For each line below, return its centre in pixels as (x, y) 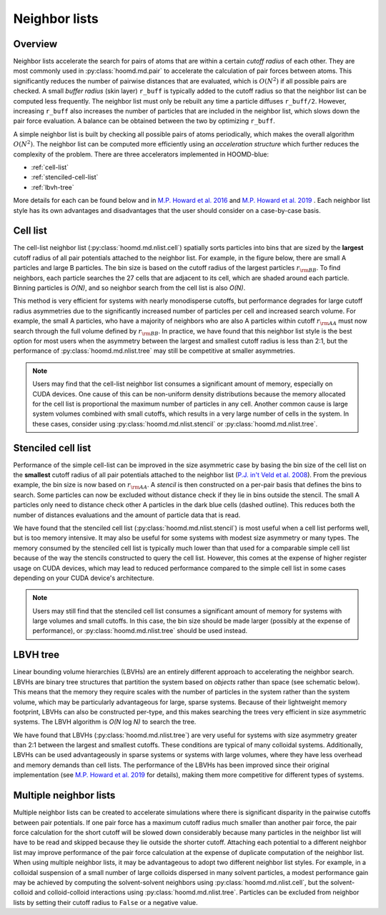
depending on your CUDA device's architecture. (84, 578)
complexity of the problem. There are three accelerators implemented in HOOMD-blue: (141, 154)
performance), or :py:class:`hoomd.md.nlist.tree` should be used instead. (140, 631)
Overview (35, 44)
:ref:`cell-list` (50, 167)
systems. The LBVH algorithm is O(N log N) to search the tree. (105, 722)
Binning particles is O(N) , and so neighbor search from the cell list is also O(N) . (129, 288)
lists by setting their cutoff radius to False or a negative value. (105, 902)
